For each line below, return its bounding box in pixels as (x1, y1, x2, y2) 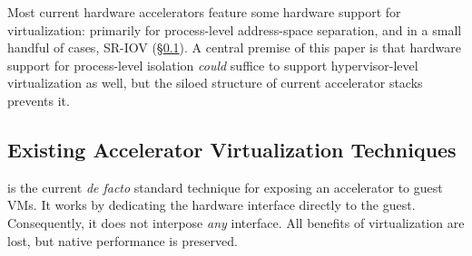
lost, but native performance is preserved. (7, 231, 238, 250)
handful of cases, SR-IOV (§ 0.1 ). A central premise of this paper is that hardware (7, 38, 461, 57)
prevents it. (7, 90, 70, 109)
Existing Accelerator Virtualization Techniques (7, 135, 457, 163)
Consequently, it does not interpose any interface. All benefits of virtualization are (7, 213, 465, 232)
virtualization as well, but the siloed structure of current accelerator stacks (7, 73, 423, 92)
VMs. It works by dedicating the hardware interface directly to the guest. (7, 195, 416, 214)
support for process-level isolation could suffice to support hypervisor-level (7, 55, 418, 74)
